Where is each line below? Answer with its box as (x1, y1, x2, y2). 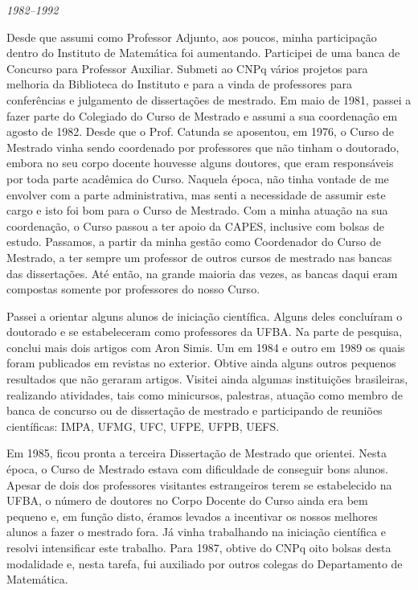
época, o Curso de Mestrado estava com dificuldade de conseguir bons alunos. (6, 461, 389, 477)
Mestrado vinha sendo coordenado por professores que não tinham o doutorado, (6, 138, 400, 155)
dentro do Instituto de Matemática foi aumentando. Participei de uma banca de (6, 44, 400, 61)
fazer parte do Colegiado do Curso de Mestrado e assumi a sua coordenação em (6, 107, 398, 124)
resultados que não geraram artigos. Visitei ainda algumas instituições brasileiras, (6, 371, 408, 387)
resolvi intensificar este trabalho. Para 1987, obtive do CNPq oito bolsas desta (6, 539, 391, 555)
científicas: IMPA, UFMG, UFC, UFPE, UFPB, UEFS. (6, 417, 280, 434)
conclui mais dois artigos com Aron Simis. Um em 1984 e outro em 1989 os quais (6, 338, 405, 355)
